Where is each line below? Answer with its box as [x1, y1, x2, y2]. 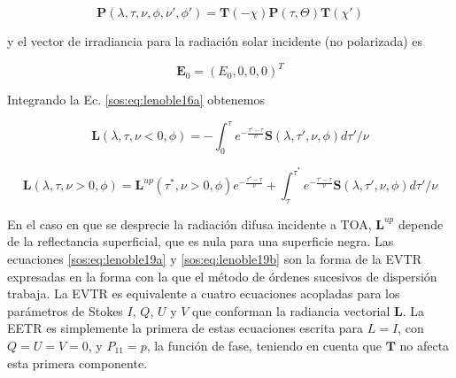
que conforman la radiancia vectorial [192, 301, 390, 320]
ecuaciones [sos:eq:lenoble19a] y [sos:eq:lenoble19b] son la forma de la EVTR [7, 250, 421, 268]
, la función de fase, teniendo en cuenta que [146, 336, 382, 354]
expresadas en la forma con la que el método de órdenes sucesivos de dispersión [7, 266, 437, 285]
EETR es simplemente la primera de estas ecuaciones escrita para [7, 319, 364, 337]
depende [398, 214, 444, 233]
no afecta [399, 336, 450, 354]
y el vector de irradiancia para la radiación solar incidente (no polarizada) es [7, 32, 423, 50]
